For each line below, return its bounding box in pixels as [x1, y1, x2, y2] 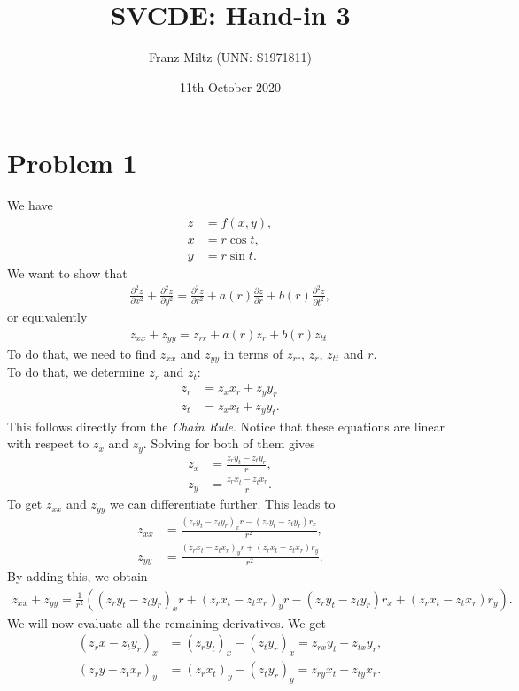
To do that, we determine [7, 362, 145, 381]
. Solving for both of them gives [143, 434, 315, 453]
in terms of [223, 345, 283, 363]
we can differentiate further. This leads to [109, 494, 336, 513]
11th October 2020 [180, 77, 281, 96]
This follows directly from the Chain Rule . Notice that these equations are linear [7, 416, 445, 435]
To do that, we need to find [7, 345, 156, 363]
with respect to [7, 434, 89, 453]
